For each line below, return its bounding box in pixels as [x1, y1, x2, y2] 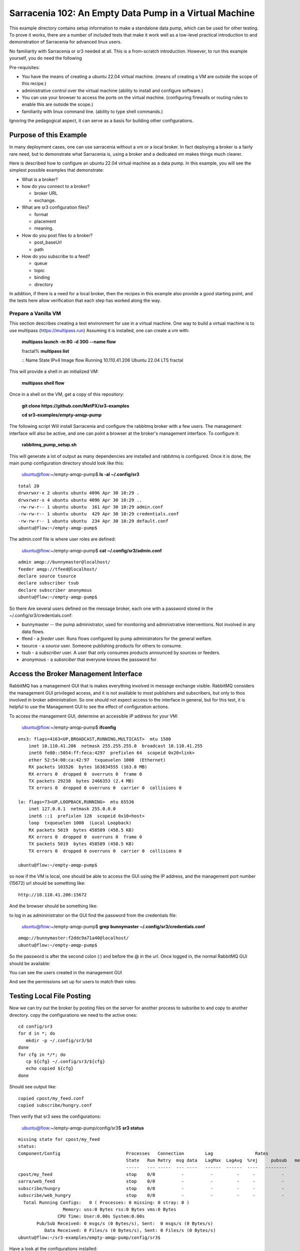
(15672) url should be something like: [9, 880, 85, 886]
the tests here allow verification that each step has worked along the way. [9, 298, 161, 304]
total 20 [18, 483, 39, 489]
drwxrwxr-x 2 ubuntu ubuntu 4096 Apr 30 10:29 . [18, 490, 139, 496]
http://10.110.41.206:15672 [18, 892, 87, 898]
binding [34, 274, 50, 280]
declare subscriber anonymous [18, 587, 92, 593]
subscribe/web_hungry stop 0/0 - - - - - [18, 1192, 284, 1198]
